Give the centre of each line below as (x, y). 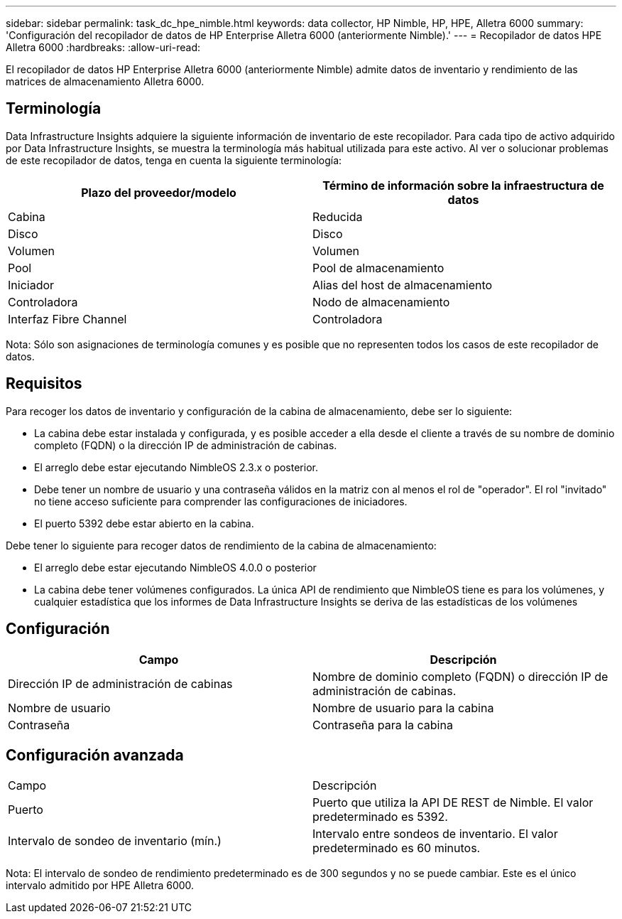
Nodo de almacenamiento (381, 302)
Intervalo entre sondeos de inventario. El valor (435, 834)
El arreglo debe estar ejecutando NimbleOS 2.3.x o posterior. (176, 467)
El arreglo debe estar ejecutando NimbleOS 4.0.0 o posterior (175, 567)
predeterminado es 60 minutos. (397, 848)
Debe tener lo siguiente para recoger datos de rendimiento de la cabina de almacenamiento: (221, 545)
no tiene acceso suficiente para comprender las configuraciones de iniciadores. (221, 501)
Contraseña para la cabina (383, 725)
